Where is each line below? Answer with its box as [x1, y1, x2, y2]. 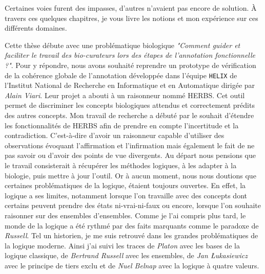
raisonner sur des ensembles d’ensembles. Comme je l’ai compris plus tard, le [5, 210, 246, 220]
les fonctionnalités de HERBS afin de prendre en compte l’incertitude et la [5, 120, 239, 130]
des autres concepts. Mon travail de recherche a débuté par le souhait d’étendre [5, 110, 254, 120]
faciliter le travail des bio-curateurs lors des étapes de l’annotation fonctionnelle [5, 50, 256, 60]
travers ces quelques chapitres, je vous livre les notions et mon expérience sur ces [5, 12, 258, 23]
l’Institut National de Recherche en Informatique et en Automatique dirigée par [5, 80, 255, 90]
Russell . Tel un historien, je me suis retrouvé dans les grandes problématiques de [5, 230, 258, 241]
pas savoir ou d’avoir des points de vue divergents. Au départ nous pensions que [5, 150, 256, 161]
